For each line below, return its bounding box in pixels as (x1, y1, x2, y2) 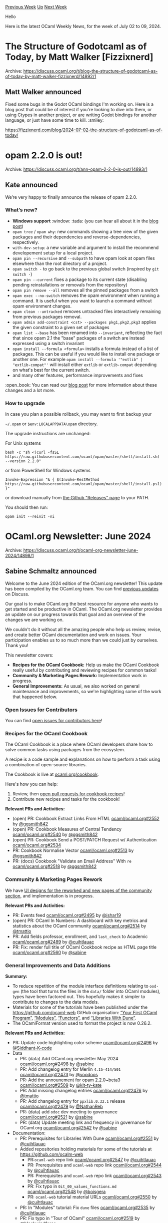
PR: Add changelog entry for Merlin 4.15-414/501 (19, 1066, 121, 1072)
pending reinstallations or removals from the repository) (12, 281, 127, 287)
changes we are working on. (5, 617, 64, 623)
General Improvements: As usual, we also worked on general (12, 683, 140, 689)
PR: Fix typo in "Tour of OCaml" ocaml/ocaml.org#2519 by (19, 1215, 140, 1221)
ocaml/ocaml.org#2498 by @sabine (19, 1061, 94, 1067)
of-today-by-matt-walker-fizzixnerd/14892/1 (5, 73, 96, 79)
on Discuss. (5, 591, 29, 597)
